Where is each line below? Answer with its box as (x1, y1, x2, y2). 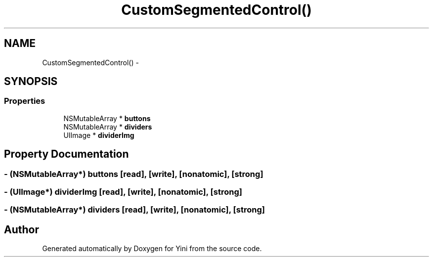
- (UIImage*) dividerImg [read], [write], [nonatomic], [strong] (4, 187, 242, 197)
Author (4, 223, 39, 236)
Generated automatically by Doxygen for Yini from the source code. (42, 244, 262, 253)
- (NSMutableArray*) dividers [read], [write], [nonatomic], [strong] (4, 205, 265, 215)
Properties (4, 96, 45, 106)
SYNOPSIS (4, 75, 58, 88)
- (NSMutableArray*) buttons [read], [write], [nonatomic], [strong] (4, 169, 263, 179)
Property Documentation (4, 148, 129, 161)
